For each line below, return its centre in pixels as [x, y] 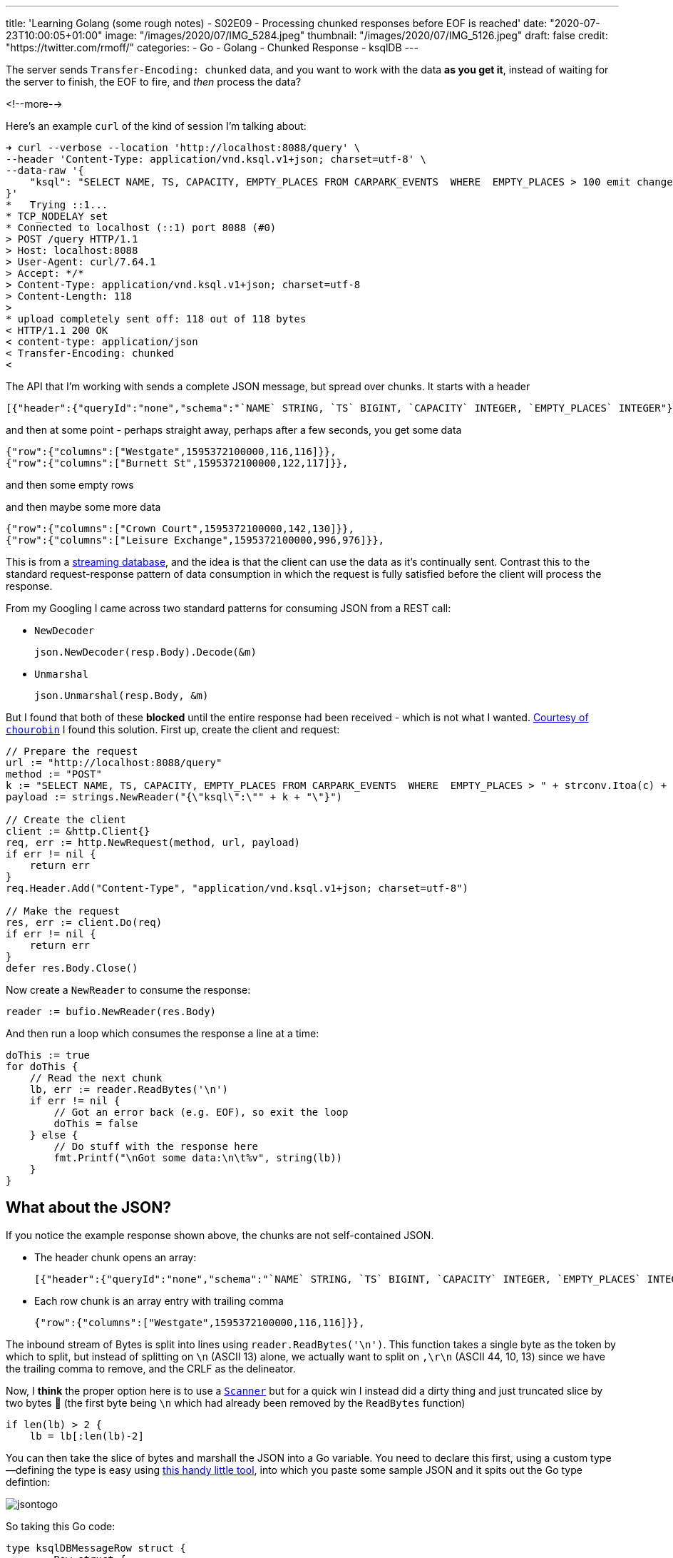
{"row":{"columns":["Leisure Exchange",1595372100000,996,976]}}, [195, 540]
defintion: [28, 1482]
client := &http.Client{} [78, 831]
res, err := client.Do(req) [84, 922]
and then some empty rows [70, 485]
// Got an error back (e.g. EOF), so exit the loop [201, 1112]
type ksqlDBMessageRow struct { [96, 1548]
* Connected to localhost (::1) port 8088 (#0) [141, 228]
